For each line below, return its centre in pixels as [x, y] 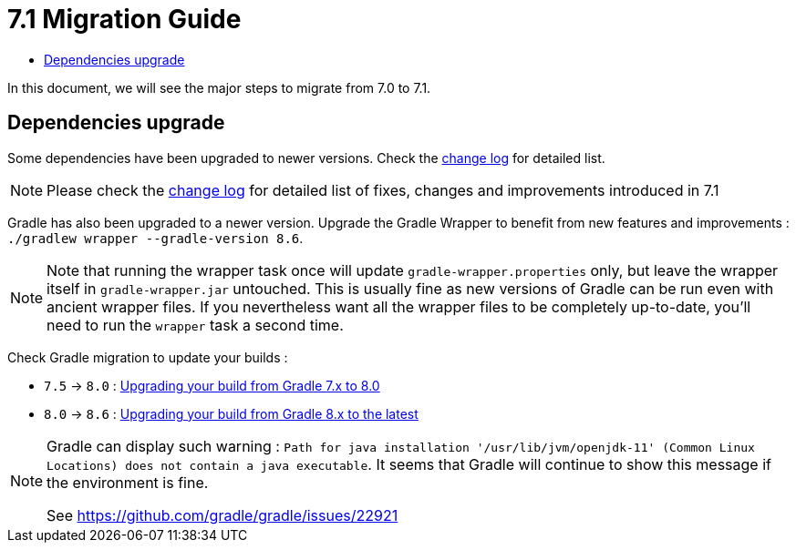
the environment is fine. [128, 482]
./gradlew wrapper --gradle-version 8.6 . [155, 238]
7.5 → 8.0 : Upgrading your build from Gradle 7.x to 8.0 [212, 385]
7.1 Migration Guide [124, 19]
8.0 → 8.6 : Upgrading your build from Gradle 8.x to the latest [231, 413]
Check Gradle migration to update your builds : [148, 357]
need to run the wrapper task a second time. [195, 325]
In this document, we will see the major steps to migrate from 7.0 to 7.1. [219, 87]
